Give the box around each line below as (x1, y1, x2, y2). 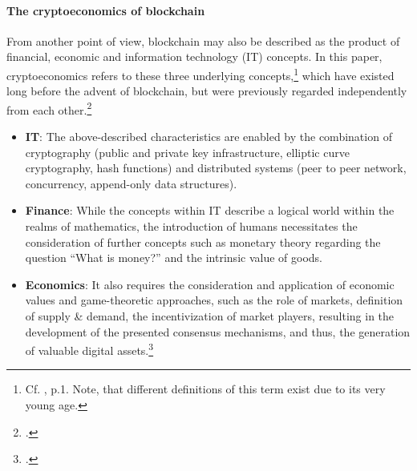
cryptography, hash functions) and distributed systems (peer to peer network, (25, 159, 407, 176)
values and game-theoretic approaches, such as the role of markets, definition (25, 292, 403, 308)
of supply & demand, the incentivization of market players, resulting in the (25, 308, 395, 324)
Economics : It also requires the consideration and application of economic (25, 276, 395, 292)
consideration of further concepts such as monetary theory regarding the (25, 233, 381, 250)
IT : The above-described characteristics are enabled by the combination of (25, 128, 392, 145)
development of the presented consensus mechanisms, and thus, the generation (25, 323, 411, 340)
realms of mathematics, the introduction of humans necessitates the (25, 218, 358, 235)
